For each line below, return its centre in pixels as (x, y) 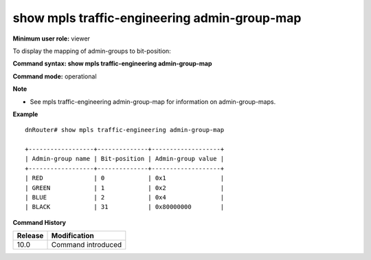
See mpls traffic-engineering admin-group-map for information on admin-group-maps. (153, 101)
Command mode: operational (55, 76)
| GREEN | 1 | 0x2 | (125, 188)
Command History (40, 222)
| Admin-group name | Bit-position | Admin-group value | (125, 159)
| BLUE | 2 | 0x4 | (125, 197)
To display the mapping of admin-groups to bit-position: (92, 51)
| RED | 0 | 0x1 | (125, 178)
